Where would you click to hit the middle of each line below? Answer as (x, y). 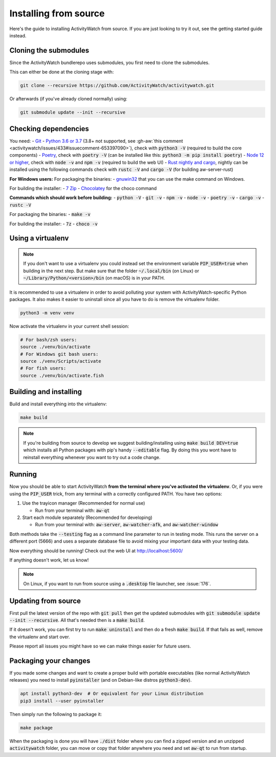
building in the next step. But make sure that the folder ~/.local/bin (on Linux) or (111, 271)
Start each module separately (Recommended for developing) (87, 517)
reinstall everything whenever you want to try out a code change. (92, 457)
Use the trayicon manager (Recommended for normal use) (84, 503)
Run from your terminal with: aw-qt (72, 510)
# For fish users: (43, 368)
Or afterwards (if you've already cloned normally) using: (68, 99)
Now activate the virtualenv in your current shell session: (69, 326)
